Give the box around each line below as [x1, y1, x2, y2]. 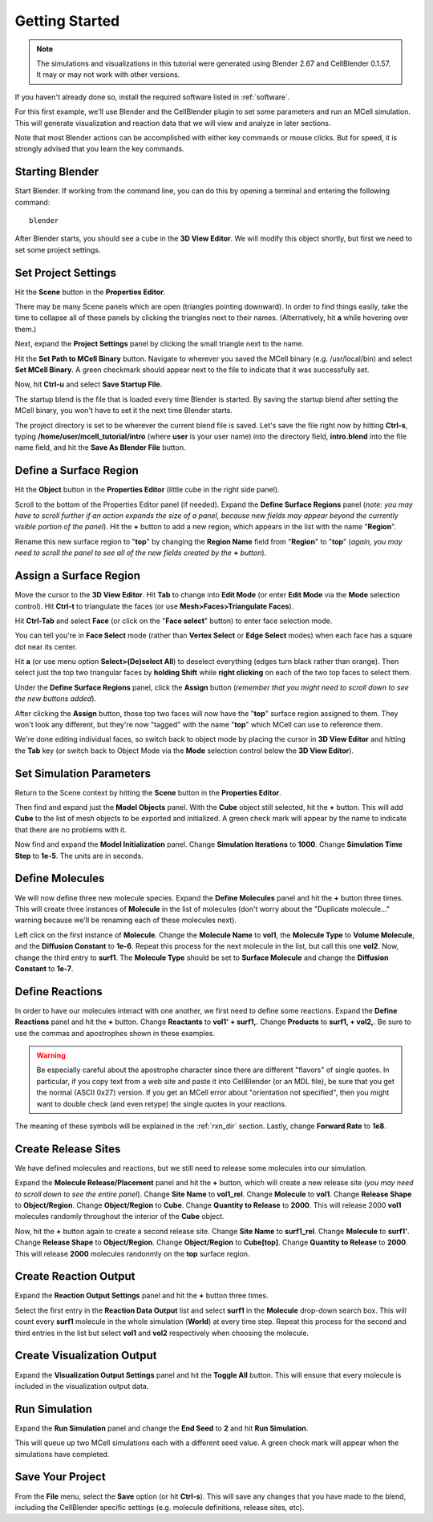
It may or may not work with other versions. [36, 70, 180, 79]
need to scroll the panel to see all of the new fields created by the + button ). [14, 548, 267, 557]
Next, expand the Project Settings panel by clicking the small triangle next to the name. [14, 339, 304, 349]
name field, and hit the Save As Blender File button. [14, 443, 186, 452]
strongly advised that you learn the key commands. [14, 144, 184, 154]
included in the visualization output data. [14, 1381, 149, 1390]
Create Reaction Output [14, 1269, 136, 1283]
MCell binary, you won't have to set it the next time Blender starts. [14, 406, 233, 415]
